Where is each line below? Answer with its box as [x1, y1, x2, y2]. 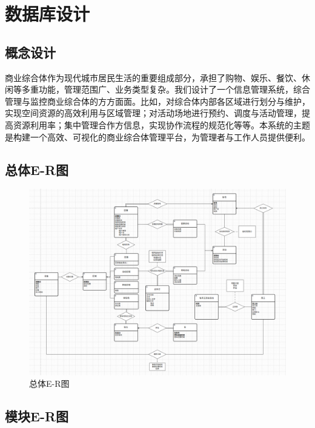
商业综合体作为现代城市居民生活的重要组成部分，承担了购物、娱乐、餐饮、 [5, 71, 302, 84]
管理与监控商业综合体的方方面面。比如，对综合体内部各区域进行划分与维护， [5, 94, 310, 107]
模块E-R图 [5, 407, 69, 426]
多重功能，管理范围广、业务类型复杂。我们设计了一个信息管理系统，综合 [21, 83, 310, 96]
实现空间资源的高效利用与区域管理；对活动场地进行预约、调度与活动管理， [5, 107, 302, 119]
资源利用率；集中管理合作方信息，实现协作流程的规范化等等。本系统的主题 [13, 118, 310, 131]
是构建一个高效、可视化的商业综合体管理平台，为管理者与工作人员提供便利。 [5, 130, 310, 143]
